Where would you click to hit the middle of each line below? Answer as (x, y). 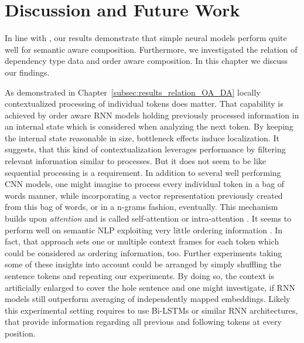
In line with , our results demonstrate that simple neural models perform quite (146, 38)
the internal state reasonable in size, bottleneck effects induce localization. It (142, 137)
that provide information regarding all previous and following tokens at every (143, 322)
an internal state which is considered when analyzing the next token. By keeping (149, 126)
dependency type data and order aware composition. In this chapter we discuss (146, 61)
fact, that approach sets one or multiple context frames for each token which (142, 241)
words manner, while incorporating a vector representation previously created (144, 195)
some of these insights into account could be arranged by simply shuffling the (143, 264)
